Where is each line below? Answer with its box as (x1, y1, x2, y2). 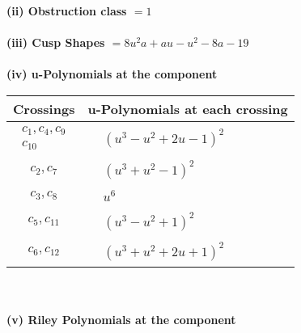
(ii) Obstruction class (6, 2, 127, 19)
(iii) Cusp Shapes (6, 34, 105, 51)
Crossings (13, 99, 75, 118)
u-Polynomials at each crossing (87, 99, 288, 118)
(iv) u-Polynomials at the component (6, 65, 218, 82)
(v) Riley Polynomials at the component (6, 311, 236, 328)
